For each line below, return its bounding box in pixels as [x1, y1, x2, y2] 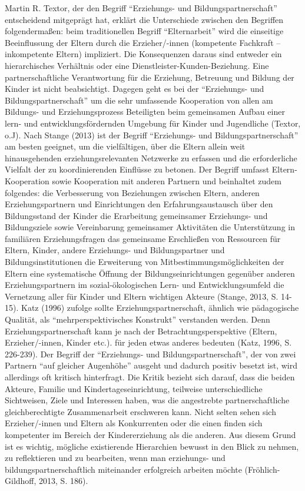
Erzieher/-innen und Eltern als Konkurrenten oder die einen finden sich [5, 417, 263, 429]
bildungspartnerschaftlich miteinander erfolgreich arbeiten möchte [5, 463, 242, 475]
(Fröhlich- [244, 463, 280, 475]
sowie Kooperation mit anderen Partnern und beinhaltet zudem [52, 174, 281, 187]
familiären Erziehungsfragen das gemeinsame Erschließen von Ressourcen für [5, 232, 281, 244]
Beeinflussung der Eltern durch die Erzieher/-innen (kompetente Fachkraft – [5, 36, 281, 48]
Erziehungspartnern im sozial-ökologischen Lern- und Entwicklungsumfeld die [5, 278, 284, 291]
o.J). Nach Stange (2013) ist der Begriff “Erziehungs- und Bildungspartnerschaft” [5, 128, 299, 141]
